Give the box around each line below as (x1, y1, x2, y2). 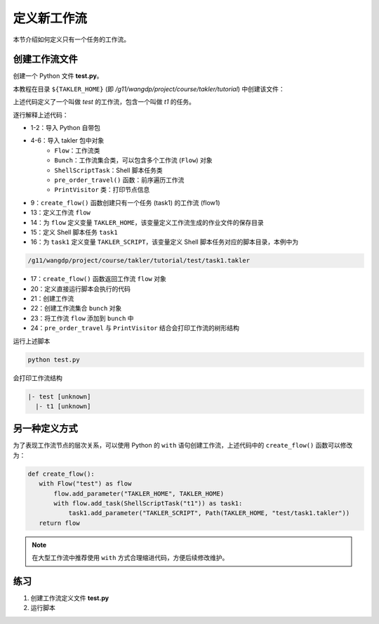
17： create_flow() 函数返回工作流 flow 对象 (30, 275, 166, 283)
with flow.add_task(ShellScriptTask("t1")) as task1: (53, 500, 243, 507)
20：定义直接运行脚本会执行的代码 (30, 285, 131, 293)
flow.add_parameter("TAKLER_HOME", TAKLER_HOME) (53, 489, 225, 498)
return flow (39, 519, 80, 527)
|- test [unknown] (27, 392, 91, 401)
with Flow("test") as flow (39, 480, 132, 488)
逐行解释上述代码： (13, 110, 69, 119)
